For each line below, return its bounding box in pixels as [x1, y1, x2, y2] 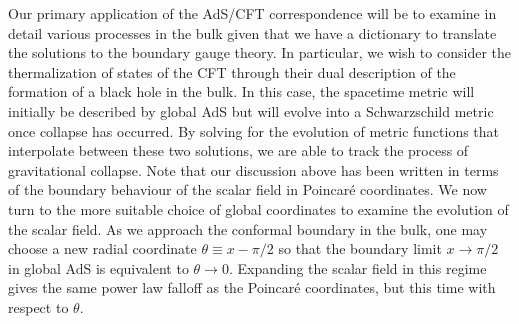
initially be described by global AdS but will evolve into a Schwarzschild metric [8, 100, 494, 121]
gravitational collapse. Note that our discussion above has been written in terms [8, 159, 499, 180]
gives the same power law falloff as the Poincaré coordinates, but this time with [8, 277, 496, 298]
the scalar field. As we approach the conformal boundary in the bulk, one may [8, 218, 488, 239]
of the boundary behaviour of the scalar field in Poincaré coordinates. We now [8, 179, 487, 200]
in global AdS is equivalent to [8, 257, 189, 278]
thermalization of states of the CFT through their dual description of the [8, 61, 456, 82]
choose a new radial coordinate [8, 238, 197, 259]
